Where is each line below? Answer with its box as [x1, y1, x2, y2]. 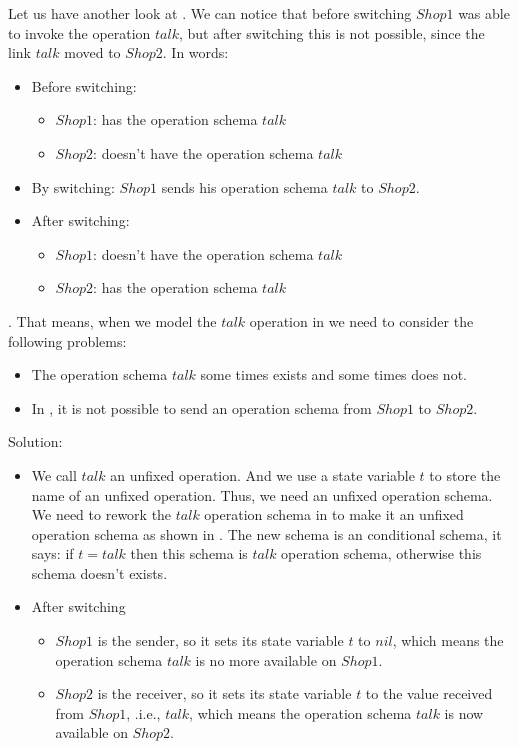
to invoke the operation [8, 22, 151, 43]
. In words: [162, 42, 229, 63]
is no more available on [195, 649, 337, 670]
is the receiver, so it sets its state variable [97, 683, 352, 704]
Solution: [8, 431, 63, 452]
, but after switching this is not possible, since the [179, 22, 485, 43]
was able [458, 3, 510, 23]
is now [444, 702, 484, 723]
